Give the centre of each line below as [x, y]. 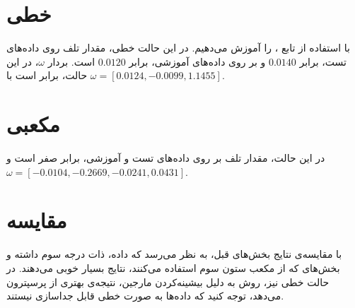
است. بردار [71, 61]
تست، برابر [323, 61]
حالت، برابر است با [47, 75]
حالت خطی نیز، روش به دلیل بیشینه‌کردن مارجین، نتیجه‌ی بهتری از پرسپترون [168, 282]
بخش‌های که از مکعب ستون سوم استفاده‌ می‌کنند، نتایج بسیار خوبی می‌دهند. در [173, 267]
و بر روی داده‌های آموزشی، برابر [197, 61]
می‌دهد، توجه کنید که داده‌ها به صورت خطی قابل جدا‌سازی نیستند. [145, 296]
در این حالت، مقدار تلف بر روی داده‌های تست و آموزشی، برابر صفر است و [166, 158]
